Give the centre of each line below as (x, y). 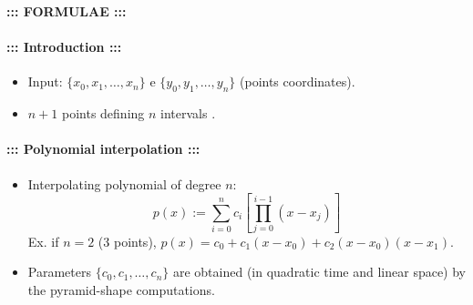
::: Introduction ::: (64, 47)
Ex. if (43, 241)
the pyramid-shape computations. (121, 290)
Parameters (59, 272)
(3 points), (127, 241)
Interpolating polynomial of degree (124, 183)
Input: (45, 81)
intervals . (188, 113)
